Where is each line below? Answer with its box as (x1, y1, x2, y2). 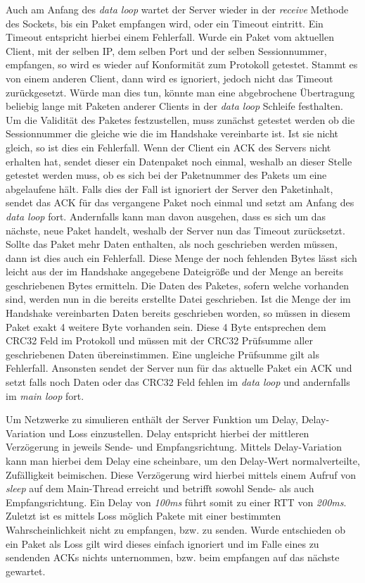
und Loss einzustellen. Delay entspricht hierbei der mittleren (49, 425, 309, 440)
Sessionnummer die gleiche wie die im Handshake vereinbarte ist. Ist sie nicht (6, 126, 339, 141)
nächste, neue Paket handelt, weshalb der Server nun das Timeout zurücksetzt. (6, 222, 345, 237)
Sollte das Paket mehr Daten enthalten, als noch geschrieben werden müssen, (6, 237, 338, 251)
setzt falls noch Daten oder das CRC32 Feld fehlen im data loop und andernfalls (6, 375, 350, 389)
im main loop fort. (6, 388, 84, 403)
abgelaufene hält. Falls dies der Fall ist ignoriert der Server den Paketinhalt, (6, 181, 333, 196)
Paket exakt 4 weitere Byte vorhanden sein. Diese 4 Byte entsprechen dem (6, 319, 326, 334)
